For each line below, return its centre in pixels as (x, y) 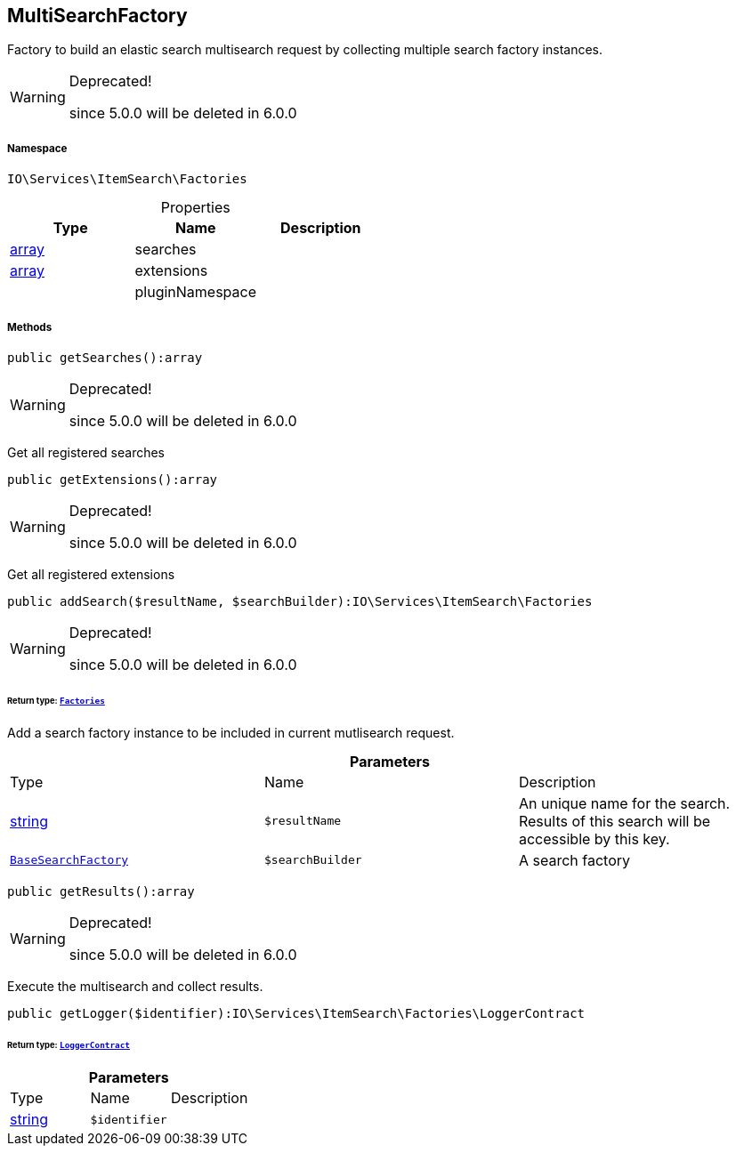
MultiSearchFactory (97, 16)
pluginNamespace (196, 292)
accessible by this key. (594, 839)
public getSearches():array (105, 357)
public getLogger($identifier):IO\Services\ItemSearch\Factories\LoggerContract (296, 1013)
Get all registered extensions (91, 574)
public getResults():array (101, 891)
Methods (30, 327)
